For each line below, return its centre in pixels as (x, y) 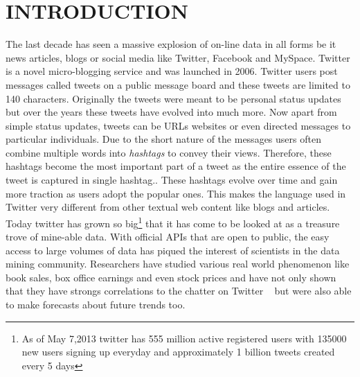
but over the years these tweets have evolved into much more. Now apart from (171, 112)
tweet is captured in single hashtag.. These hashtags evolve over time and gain (172, 180)
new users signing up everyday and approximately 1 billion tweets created (178, 352)
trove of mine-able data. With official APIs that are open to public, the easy (168, 237)
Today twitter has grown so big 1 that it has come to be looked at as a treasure (173, 222)
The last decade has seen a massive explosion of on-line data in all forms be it (171, 44)
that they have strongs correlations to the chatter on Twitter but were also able (179, 291)
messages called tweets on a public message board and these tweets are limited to (178, 84)
